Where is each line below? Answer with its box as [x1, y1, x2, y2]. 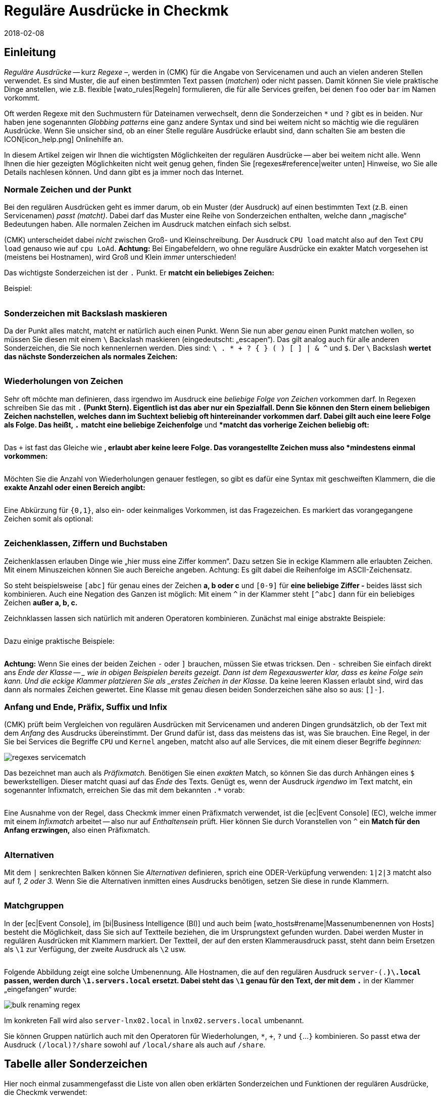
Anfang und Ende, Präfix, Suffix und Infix [4, 701, 168, 712]
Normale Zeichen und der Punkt [4, 184, 132, 195]
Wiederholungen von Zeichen [4, 376, 123, 387]
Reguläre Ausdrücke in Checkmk [4, 2, 229, 19]
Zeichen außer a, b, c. [4, 598, 78, 607]
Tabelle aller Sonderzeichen [4, 1058, 148, 1071]
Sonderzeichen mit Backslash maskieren [4, 308, 167, 318]
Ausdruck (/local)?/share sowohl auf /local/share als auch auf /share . [4, 1040, 266, 1049]
